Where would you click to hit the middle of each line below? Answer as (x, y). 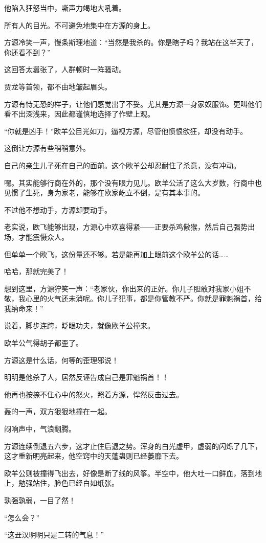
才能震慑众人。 (43, 236)
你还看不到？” (27, 52)
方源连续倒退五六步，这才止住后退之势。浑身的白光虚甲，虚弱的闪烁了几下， (133, 446)
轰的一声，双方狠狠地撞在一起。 (58, 411)
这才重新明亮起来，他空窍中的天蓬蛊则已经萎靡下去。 (94, 456)
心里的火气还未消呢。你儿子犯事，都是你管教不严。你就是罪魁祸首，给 (143, 298)
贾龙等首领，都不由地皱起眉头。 (58, 86)
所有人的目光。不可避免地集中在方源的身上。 (79, 25)
